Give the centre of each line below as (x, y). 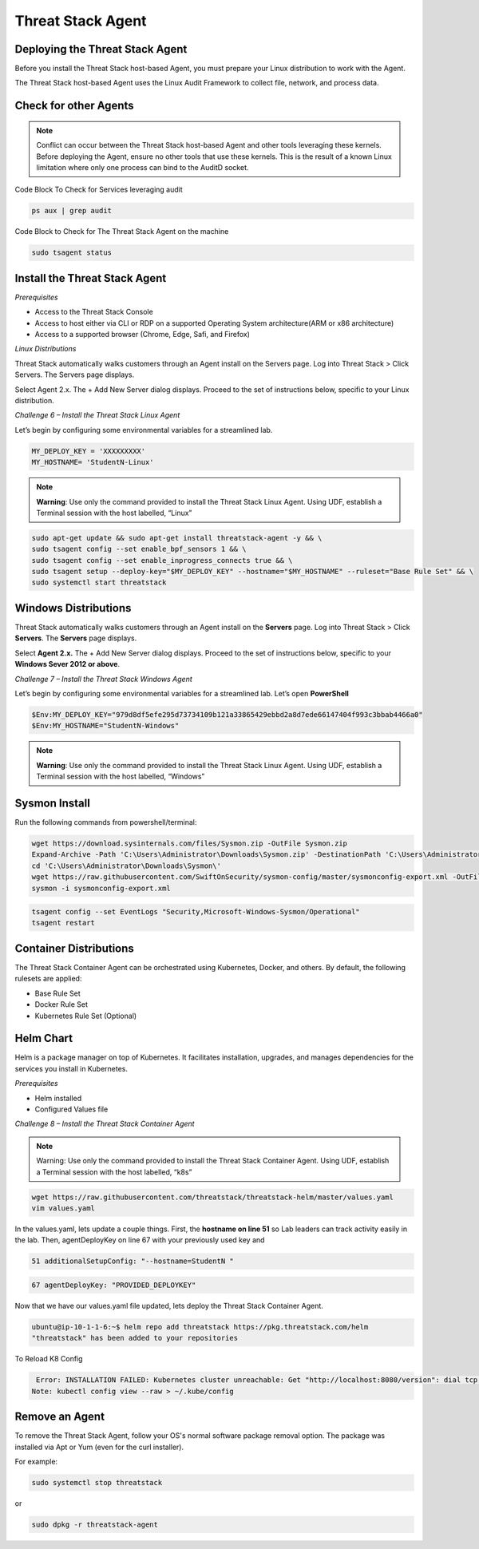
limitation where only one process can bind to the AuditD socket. (143, 168)
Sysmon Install (53, 803)
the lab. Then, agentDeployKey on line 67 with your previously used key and (140, 1240)
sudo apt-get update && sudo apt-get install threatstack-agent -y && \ (177, 538)
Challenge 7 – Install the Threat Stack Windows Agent (104, 679)
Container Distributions (75, 948)
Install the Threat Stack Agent (91, 278)
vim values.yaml (63, 1208)
